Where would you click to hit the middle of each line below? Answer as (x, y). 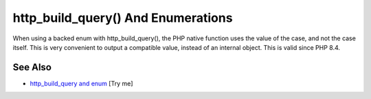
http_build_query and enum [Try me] (81, 83)
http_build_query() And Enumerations (123, 18)
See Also (32, 67)
